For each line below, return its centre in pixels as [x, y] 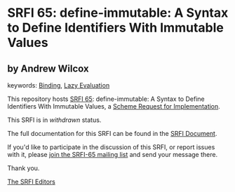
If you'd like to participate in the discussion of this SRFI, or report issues [111, 147]
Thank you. [23, 168]
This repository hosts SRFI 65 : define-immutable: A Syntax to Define [106, 99]
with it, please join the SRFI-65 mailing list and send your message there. [113, 155]
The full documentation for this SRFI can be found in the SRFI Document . [112, 133]
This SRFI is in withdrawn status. [54, 120]
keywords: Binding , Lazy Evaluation [59, 85]
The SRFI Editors [32, 181]
